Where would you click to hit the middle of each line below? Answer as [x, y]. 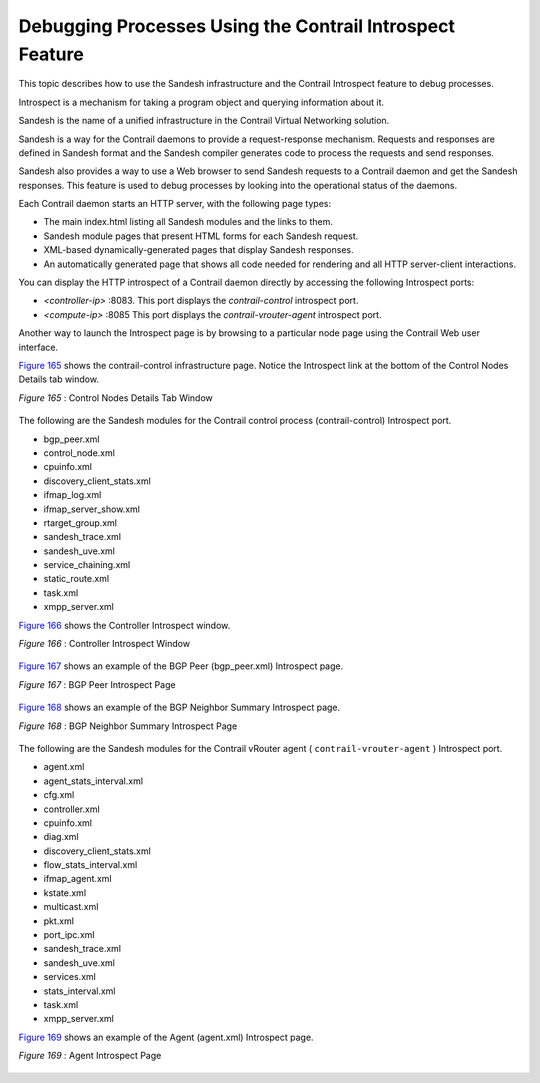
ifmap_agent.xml [77, 879]
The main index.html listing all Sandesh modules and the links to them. [188, 222]
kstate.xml [65, 892]
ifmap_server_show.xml [91, 509]
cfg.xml [59, 795]
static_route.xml [76, 579]
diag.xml [61, 837]
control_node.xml [79, 452]
